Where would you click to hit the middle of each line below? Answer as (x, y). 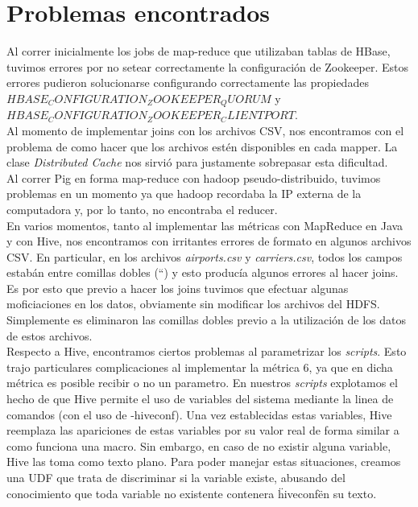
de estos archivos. (50, 335)
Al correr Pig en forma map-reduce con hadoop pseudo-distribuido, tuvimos (194, 177)
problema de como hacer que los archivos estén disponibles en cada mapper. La (202, 146)
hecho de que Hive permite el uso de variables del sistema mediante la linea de (200, 399)
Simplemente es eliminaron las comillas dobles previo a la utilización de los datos (206, 320)
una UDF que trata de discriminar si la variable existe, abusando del (176, 478)
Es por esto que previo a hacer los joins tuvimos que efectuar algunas (178, 288)
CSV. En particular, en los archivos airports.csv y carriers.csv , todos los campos (205, 256)
